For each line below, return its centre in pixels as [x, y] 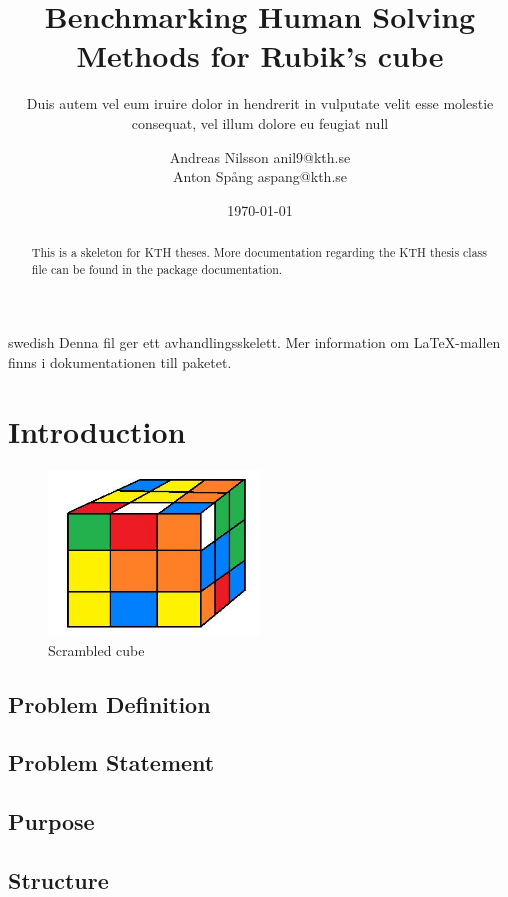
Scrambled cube [96, 649]
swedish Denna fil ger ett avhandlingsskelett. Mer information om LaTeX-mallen [254, 342]
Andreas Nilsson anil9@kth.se [260, 156]
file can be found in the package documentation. [157, 268]
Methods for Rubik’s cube [260, 55]
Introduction [97, 430]
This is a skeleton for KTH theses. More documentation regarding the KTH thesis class [259, 252]
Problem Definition [109, 703]
